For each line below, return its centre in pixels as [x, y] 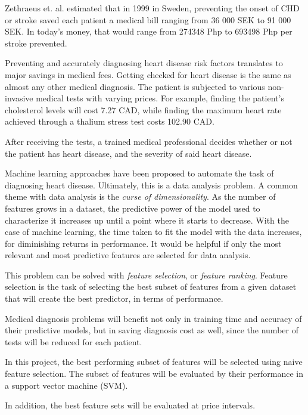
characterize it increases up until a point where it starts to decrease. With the [147, 220]
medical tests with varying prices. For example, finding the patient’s [160, 98]
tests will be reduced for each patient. [74, 341]
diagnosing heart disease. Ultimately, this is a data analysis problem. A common [151, 185]
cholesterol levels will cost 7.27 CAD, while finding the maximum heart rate [143, 109]
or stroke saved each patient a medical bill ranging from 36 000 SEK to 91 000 [148, 19]
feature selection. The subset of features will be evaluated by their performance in [154, 374]
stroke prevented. [36, 43]
